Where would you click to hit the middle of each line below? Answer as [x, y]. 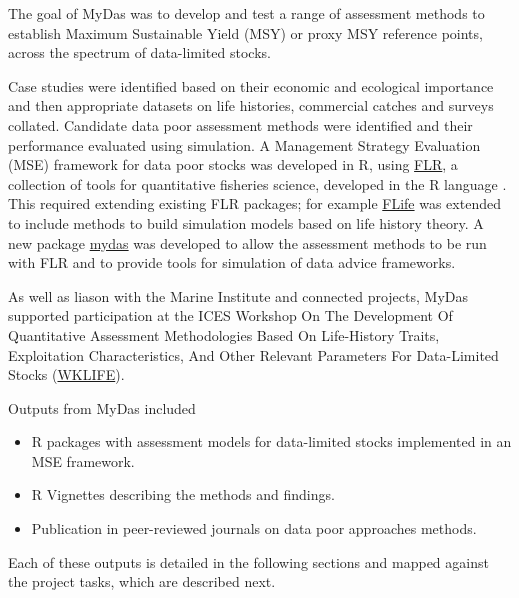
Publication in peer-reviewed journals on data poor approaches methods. [254, 528]
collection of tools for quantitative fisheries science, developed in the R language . [257, 183]
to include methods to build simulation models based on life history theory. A [246, 222]
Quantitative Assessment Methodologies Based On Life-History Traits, [224, 334]
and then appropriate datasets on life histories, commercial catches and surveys [251, 105]
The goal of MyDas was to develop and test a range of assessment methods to [246, 13]
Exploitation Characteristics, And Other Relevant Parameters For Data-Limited [253, 354]
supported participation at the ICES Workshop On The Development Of [230, 315]
